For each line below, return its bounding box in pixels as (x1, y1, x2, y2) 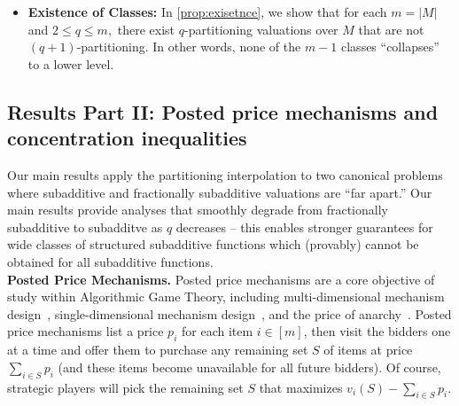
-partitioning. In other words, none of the (76, 37, 301, 56)
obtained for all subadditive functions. (7, 252, 214, 270)
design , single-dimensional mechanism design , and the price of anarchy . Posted (7, 304, 452, 323)
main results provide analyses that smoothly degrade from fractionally (7, 200, 388, 219)
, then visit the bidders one (303, 322, 451, 340)
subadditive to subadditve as (7, 217, 163, 236)
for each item (181, 322, 253, 340)
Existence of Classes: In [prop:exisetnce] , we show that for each (27, 3, 387, 20)
